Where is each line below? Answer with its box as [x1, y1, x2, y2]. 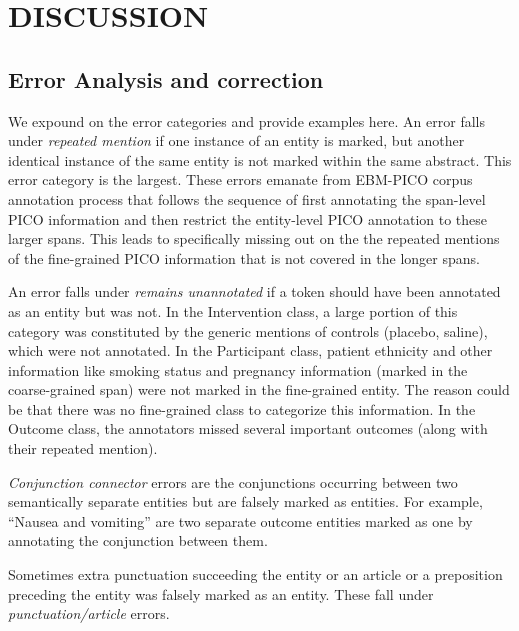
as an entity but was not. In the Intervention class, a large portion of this [8, 300, 458, 321]
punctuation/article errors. [8, 603, 170, 624]
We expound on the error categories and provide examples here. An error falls [8, 110, 485, 131]
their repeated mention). [8, 438, 158, 459]
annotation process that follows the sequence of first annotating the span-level [8, 188, 486, 209]
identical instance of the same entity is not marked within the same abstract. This [8, 149, 512, 170]
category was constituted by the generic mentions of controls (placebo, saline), [8, 320, 488, 341]
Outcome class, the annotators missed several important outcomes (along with [8, 418, 488, 439]
